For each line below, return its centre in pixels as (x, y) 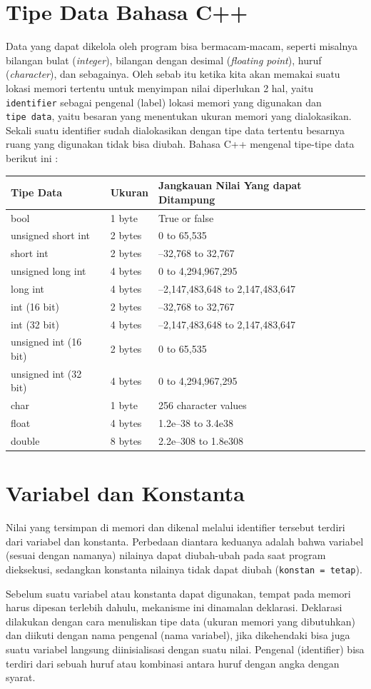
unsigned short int (51, 235)
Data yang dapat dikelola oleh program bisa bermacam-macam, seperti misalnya (182, 46)
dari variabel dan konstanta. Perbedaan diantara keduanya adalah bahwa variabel (185, 541)
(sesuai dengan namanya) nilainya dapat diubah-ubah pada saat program (166, 555)
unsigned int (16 (46, 342)
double (25, 441)
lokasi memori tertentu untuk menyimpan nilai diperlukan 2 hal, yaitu (160, 87)
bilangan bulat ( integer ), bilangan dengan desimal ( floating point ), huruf (164, 60)
